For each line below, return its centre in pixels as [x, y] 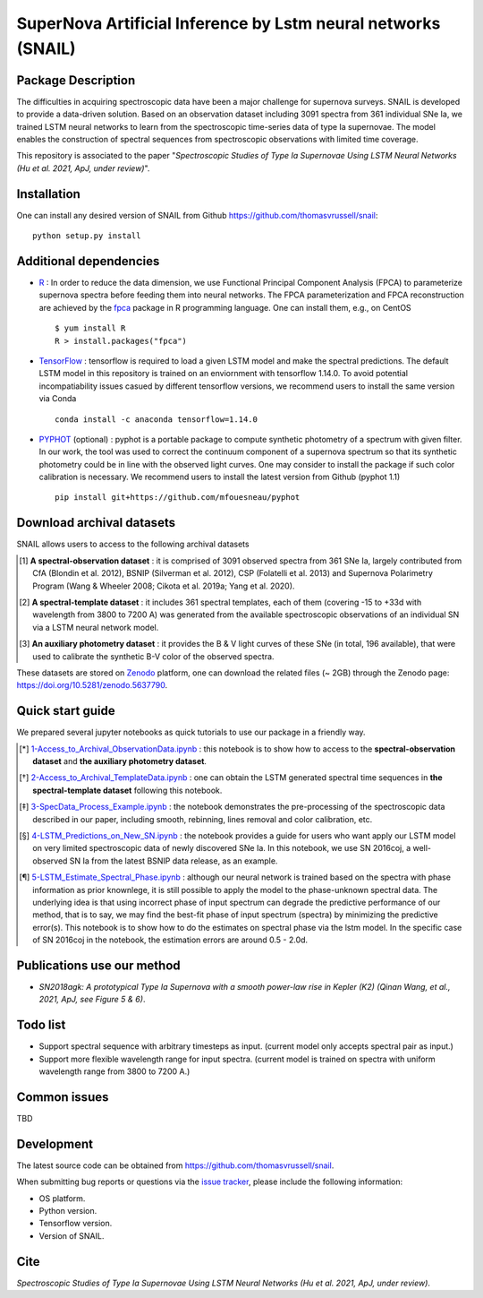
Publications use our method [98, 965]
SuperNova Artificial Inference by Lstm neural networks [229, 23]
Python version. [68, 1211]
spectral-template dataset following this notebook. [127, 790]
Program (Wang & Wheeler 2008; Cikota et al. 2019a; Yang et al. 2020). [164, 586]
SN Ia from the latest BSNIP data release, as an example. [174, 861]
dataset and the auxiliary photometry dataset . [120, 761]
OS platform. [62, 1198]
